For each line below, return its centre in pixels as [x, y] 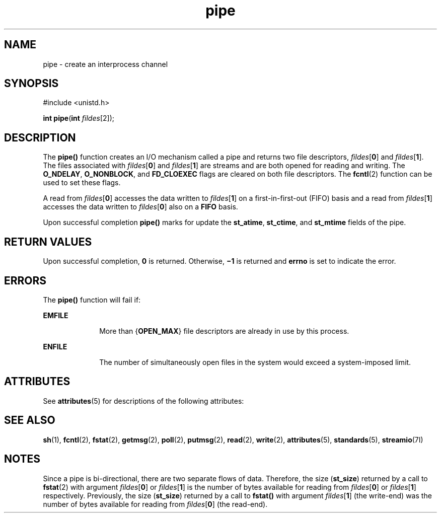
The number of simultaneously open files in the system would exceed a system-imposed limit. [255, 362]
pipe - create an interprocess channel [105, 64]
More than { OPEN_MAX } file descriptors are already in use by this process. [224, 331]
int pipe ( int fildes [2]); [79, 118]
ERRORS [25, 280]
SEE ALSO [30, 420]
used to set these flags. [82, 183]
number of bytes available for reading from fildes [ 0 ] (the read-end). [155, 504]
